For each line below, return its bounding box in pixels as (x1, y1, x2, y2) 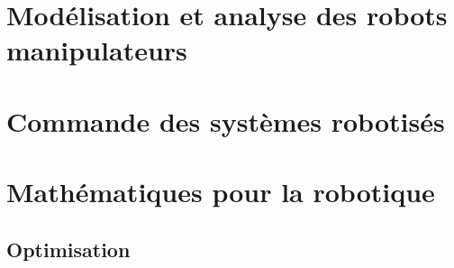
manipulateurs (6, 32, 187, 69)
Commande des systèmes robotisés (6, 102, 445, 139)
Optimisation (6, 235, 131, 263)
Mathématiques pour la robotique (6, 173, 435, 210)
